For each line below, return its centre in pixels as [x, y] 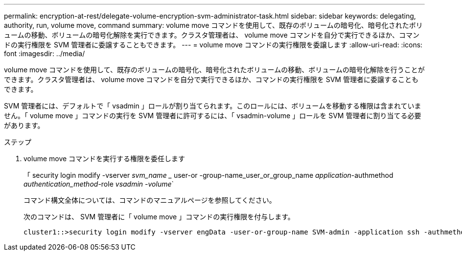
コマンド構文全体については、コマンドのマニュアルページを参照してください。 [150, 200]
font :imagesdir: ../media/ [45, 53]
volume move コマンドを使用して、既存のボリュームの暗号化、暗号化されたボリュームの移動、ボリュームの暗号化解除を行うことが [214, 70]
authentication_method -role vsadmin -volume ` [99, 184]
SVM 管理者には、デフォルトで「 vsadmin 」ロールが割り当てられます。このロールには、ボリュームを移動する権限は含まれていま [213, 106]
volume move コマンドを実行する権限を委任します [104, 159]
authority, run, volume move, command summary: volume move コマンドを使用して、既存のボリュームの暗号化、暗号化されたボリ [213, 25]
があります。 [24, 125]
